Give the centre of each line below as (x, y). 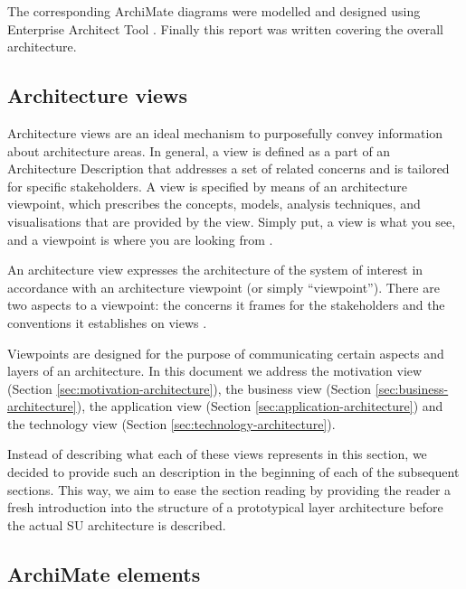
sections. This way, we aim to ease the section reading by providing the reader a (229, 489)
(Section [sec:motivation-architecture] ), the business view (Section (190, 388)
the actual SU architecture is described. (117, 524)
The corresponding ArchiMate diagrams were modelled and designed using (214, 11)
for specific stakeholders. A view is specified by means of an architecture (207, 186)
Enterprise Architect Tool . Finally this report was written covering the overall (225, 28)
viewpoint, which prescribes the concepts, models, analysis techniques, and (214, 204)
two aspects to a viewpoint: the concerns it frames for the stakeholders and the (226, 305)
